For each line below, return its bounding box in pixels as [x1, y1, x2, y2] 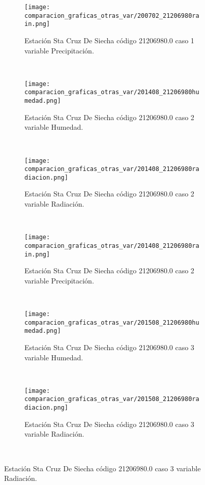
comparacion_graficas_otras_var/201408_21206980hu [24, 89, 199, 96]
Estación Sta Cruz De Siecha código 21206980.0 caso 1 [24, 35, 194, 45]
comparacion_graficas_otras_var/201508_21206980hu [24, 319, 199, 326]
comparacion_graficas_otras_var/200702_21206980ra [24, 12, 199, 19]
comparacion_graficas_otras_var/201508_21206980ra [24, 395, 199, 403]
